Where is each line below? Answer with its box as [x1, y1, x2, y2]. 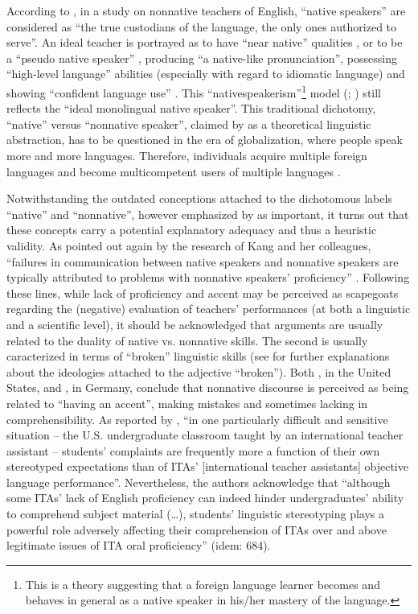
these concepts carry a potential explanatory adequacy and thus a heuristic [6, 221, 377, 238]
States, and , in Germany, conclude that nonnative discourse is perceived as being [6, 379, 409, 396]
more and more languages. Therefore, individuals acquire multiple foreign [6, 147, 367, 163]
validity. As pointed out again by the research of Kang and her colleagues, [6, 237, 371, 253]
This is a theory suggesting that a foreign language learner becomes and [25, 575, 380, 592]
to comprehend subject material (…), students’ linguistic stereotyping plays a [6, 505, 385, 522]
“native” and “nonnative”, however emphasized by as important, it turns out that [6, 205, 409, 222]
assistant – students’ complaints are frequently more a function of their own [6, 442, 380, 459]
